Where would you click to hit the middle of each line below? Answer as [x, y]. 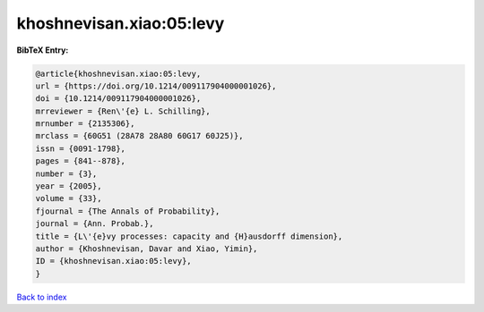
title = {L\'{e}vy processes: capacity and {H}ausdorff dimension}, [189, 236]
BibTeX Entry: [43, 50]
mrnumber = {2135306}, [85, 124]
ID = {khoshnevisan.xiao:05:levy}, [113, 261]
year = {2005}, [69, 186]
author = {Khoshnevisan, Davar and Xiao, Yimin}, [147, 249]
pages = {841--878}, [80, 161]
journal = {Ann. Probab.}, [95, 224]
